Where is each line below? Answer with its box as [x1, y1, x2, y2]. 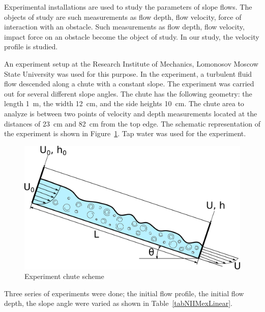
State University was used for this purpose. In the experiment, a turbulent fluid [4, 68, 252, 79]
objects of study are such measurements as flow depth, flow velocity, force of [4, 11, 242, 22]
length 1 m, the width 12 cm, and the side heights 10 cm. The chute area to [4, 98, 244, 109]
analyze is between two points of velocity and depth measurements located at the [4, 108, 257, 118]
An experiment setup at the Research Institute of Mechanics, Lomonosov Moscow [4, 58, 258, 69]
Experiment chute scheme [24, 271, 104, 282]
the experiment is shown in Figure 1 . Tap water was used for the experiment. [4, 128, 246, 139]
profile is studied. [4, 41, 58, 52]
